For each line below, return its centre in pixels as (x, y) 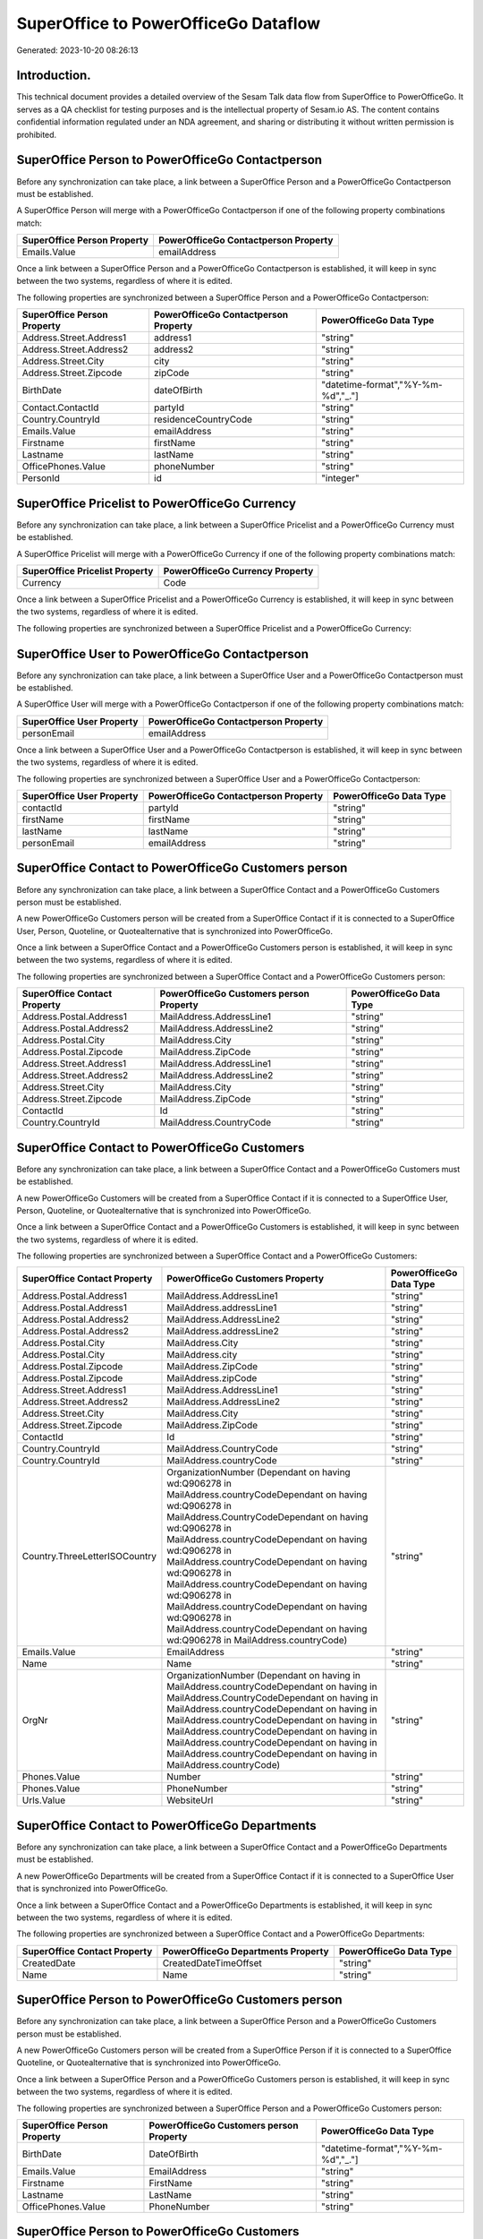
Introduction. (54, 76)
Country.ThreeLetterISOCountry (89, 1557)
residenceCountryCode (203, 419)
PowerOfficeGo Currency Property (238, 570)
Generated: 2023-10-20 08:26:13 (77, 50)
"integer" (340, 478)
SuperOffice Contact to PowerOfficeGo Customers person (182, 868)
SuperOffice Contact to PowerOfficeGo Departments (166, 1826)
